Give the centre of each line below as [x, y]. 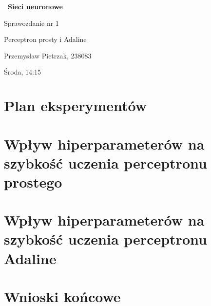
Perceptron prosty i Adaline [45, 39]
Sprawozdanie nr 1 [31, 23]
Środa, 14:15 [22, 72]
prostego [33, 182]
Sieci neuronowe [35, 6]
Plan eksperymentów [76, 105]
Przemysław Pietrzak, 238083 [48, 55]
